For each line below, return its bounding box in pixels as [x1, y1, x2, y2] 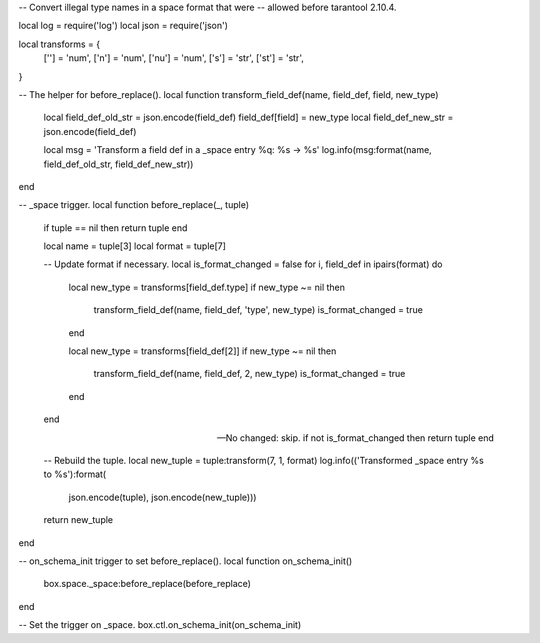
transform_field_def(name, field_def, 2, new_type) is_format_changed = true [93, 368, 406, 380]
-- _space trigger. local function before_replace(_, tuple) [18, 199, 250, 211]
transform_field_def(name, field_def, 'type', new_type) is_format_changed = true [93, 304, 424, 316]
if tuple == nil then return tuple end [43, 221, 188, 234]
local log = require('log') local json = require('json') [18, 20, 229, 32]
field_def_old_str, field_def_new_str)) [43, 158, 194, 170]
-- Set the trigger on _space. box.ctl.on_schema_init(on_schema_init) [18, 619, 302, 631]
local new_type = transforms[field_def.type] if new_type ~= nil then [68, 281, 345, 293]
